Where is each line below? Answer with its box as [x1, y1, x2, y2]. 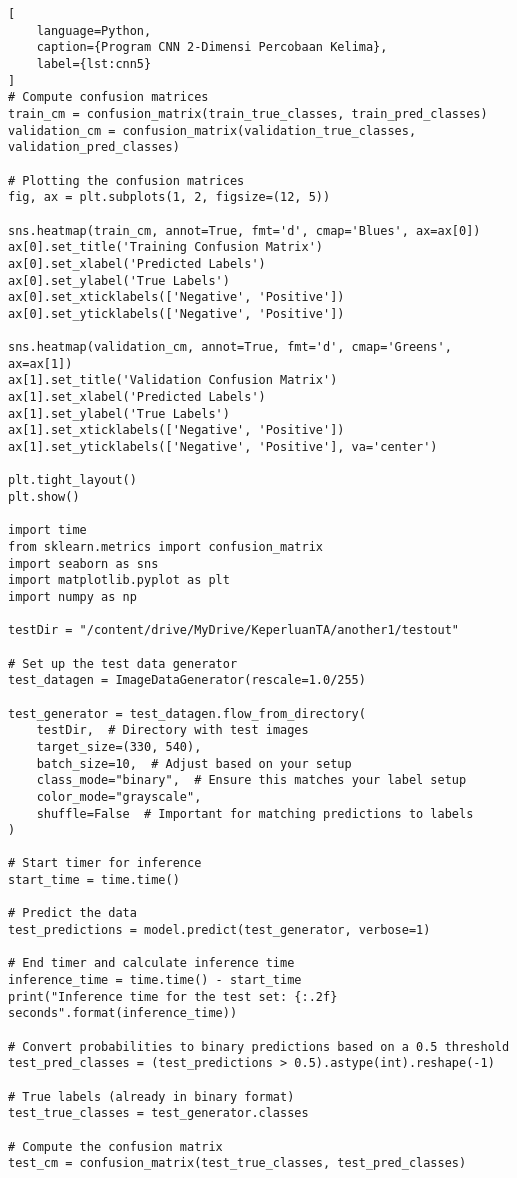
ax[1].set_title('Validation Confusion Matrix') [8, 373, 338, 388]
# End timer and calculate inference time [8, 956, 295, 971]
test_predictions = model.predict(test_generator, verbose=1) [8, 923, 431, 938]
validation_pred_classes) [8, 140, 180, 155]
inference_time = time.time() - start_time [8, 973, 302, 988]
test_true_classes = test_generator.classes [8, 1106, 309, 1121]
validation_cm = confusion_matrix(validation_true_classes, [8, 123, 417, 138]
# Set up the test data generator [8, 656, 238, 671]
